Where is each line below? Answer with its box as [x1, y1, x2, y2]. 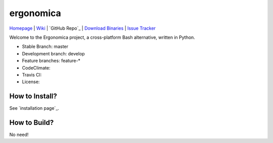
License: [22, 79, 40, 85]
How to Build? [9, 118, 54, 127]
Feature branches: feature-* [22, 58, 81, 64]
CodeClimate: [22, 64, 51, 70]
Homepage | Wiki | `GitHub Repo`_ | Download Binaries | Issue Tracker [9, 25, 156, 31]
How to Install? [9, 92, 58, 101]
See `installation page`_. [9, 105, 59, 111]
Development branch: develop [22, 50, 85, 56]
